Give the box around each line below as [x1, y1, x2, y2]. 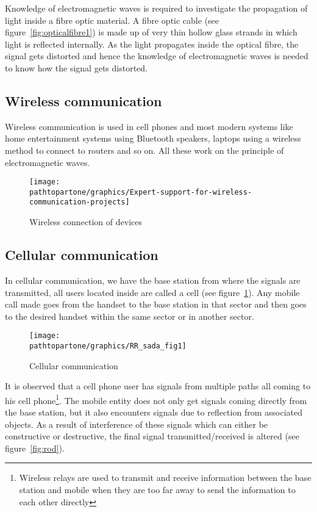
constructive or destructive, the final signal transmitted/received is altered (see [5, 430, 299, 442]
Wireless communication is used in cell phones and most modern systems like [5, 120, 293, 132]
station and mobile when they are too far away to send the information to [19, 483, 296, 496]
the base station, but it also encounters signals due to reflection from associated [5, 406, 302, 419]
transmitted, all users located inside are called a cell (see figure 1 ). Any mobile [5, 286, 300, 298]
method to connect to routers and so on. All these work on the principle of [5, 143, 284, 156]
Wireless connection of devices [29, 215, 142, 228]
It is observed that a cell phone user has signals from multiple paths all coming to [5, 380, 311, 392]
